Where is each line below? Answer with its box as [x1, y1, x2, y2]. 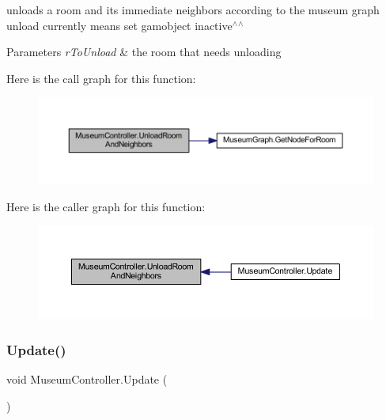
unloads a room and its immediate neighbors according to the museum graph [6, 2, 380, 17]
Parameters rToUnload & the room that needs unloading [6, 44, 282, 60]
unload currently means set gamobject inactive [6, 17, 233, 33]
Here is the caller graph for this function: [6, 198, 206, 214]
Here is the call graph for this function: [6, 70, 196, 86]
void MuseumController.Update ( [6, 371, 168, 388]
